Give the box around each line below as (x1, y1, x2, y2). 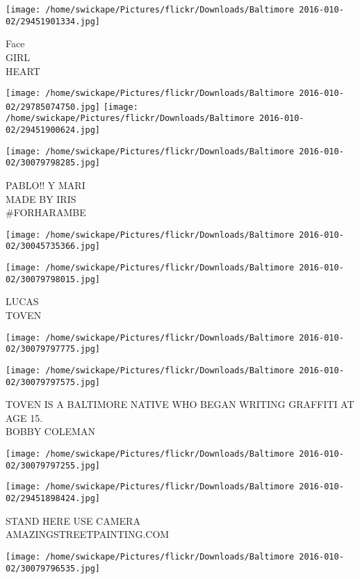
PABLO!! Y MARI (6, 178, 85, 193)
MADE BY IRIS (6, 191, 76, 206)
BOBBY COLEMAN (6, 424, 95, 439)
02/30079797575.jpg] (6, 377, 101, 387)
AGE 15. (6, 410, 43, 425)
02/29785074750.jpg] (6, 101, 101, 112)
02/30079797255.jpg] (6, 460, 101, 471)
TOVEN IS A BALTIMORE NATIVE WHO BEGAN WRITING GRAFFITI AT (6, 397, 354, 411)
